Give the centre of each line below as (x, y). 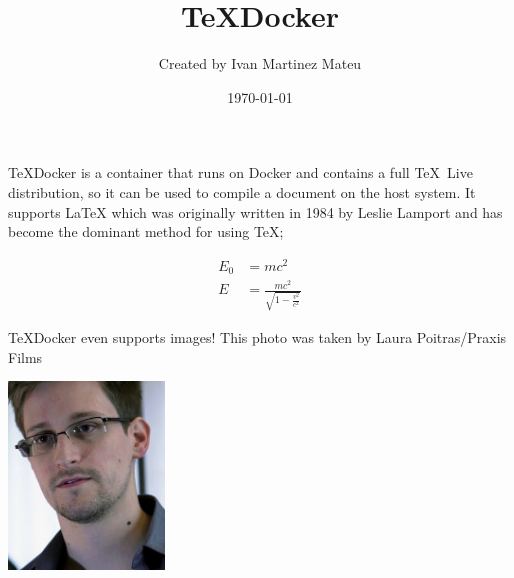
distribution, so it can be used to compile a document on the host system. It (242, 191)
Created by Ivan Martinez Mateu (260, 63)
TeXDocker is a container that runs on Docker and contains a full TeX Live (240, 172)
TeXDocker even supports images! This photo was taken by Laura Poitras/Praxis (257, 337)
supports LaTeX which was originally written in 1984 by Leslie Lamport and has (255, 211)
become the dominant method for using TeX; (146, 231)
